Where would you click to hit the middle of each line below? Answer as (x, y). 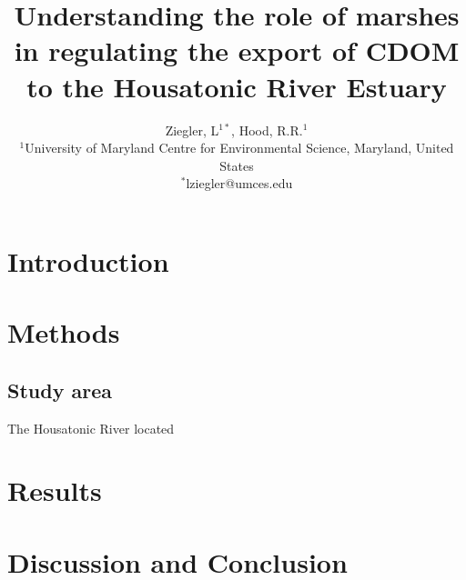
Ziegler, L (192, 130)
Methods (64, 332)
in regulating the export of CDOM (237, 50)
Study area (60, 390)
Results (55, 490)
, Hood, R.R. (267, 130)
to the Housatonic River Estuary (237, 86)
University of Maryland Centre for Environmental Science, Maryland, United (239, 148)
